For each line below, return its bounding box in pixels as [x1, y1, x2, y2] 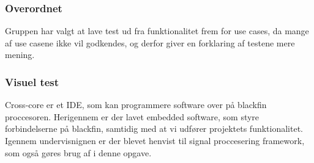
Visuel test [5, 74, 59, 89]
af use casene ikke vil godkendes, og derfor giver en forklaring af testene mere [5, 36, 295, 49]
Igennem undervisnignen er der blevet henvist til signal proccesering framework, [5, 134, 305, 147]
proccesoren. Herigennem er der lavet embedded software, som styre [5, 110, 260, 123]
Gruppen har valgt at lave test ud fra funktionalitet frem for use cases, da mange [5, 24, 309, 37]
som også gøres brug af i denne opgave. [5, 146, 152, 159]
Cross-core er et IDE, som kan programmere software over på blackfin [5, 98, 267, 111]
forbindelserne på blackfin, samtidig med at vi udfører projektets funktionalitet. [5, 122, 304, 135]
